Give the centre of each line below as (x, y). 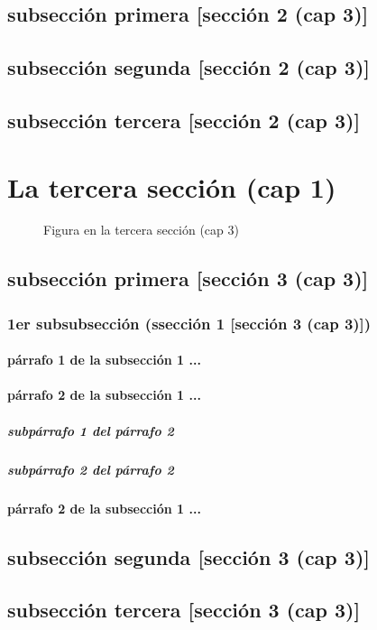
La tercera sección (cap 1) (172, 186)
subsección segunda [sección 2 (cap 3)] (188, 67)
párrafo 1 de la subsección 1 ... (104, 360)
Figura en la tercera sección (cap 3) (141, 230)
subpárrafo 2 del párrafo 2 (91, 469)
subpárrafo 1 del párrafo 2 (91, 430)
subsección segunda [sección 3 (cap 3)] (188, 556)
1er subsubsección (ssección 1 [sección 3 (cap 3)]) (189, 323)
